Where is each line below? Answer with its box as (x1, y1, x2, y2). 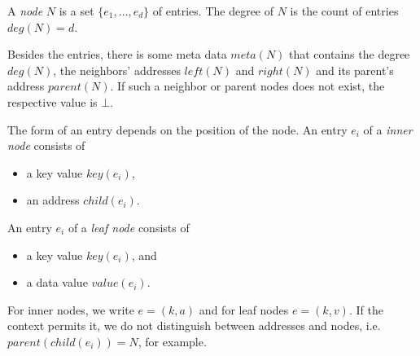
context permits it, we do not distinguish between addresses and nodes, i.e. (7, 317, 381, 334)
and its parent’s (316, 61, 394, 78)
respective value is (7, 93, 98, 110)
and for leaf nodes (199, 301, 289, 318)
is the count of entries (290, 2, 399, 19)
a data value (26, 274, 88, 291)
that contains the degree (289, 46, 410, 63)
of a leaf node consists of (68, 218, 190, 235)
